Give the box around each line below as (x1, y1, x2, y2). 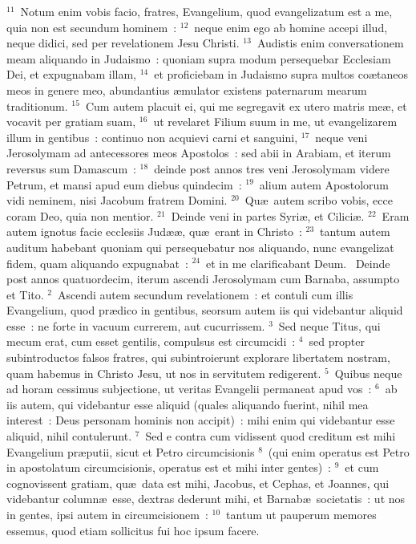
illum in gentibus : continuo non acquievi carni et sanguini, (6, 128, 298, 145)
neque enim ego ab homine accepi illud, (194, 18, 388, 35)
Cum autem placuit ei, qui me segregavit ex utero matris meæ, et (85, 97, 407, 114)
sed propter (309, 333, 365, 350)
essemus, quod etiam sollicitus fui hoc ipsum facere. (6, 522, 260, 538)
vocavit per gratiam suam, (6, 113, 136, 130)
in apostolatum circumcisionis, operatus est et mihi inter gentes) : (6, 459, 332, 476)
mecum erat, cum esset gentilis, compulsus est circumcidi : (6, 333, 296, 350)
